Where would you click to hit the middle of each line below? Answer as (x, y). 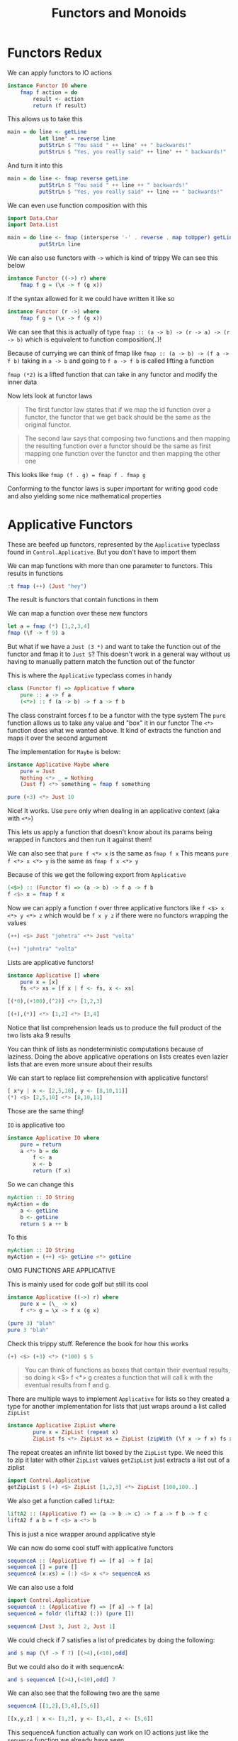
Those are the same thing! (45, 1111)
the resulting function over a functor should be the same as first (118, 446)
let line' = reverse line (77, 139)
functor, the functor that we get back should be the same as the (118, 417)
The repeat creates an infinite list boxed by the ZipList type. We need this (115, 1452)
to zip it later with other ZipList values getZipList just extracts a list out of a (119, 1460)
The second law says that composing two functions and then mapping (127, 438)
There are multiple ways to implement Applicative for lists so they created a (119, 1399)
